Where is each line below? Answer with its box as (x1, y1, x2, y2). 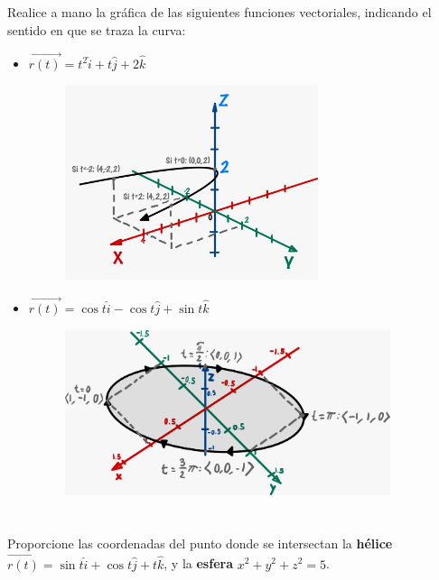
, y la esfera (163, 554, 233, 573)
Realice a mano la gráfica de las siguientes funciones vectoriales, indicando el (7, 3, 432, 22)
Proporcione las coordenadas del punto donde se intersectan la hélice (7, 533, 393, 552)
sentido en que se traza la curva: (7, 20, 186, 39)
